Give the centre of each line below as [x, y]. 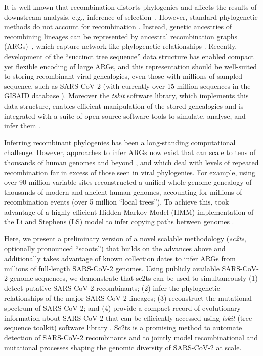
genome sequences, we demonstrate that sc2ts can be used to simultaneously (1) [134, 278]
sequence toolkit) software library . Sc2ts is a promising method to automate [123, 327]
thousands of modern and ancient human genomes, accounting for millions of [123, 192]
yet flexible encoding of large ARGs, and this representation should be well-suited [131, 66]
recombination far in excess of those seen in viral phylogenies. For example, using [130, 172]
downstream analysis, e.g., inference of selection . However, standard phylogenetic [131, 16]
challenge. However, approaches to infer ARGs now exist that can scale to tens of [130, 152]
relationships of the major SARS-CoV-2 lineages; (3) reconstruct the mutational [128, 298]
